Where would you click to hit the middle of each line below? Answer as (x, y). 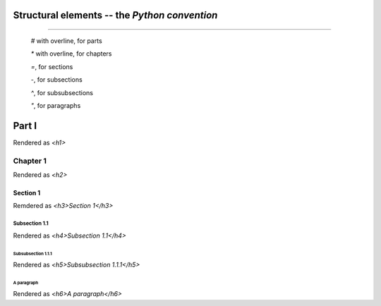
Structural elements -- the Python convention (115, 15)
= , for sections (52, 66)
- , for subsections (56, 80)
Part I (25, 126)
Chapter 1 (30, 161)
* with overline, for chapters (71, 54)
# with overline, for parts (66, 41)
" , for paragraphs (56, 105)
